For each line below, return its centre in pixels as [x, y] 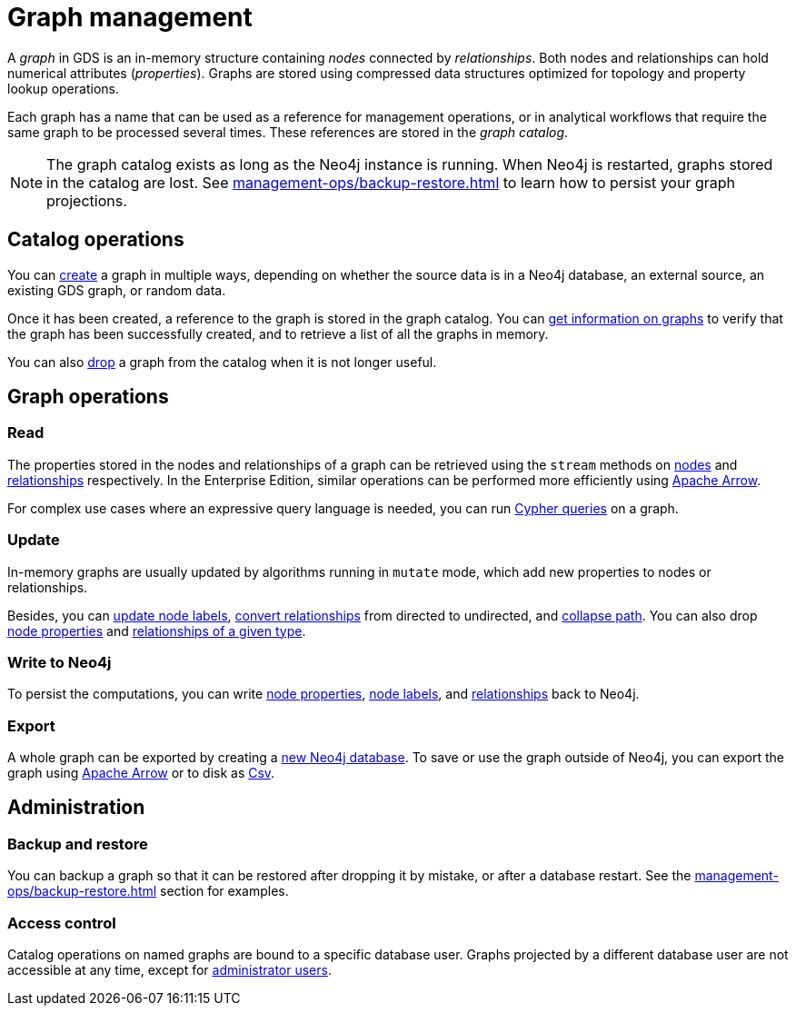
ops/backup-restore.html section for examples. [148, 891]
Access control [62, 923]
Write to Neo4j [60, 662]
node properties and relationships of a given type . [157, 631]
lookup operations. [63, 88]
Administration [76, 808]
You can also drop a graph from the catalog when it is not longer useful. [222, 362]
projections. [87, 200]
